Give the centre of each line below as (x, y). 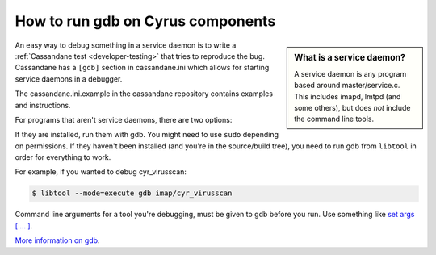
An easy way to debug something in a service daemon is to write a (126, 45)
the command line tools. (334, 119)
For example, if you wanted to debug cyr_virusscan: (101, 172)
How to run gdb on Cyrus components (145, 21)
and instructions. (43, 105)
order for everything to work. (63, 157)
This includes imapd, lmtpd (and (348, 96)
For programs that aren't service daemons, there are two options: (124, 119)
